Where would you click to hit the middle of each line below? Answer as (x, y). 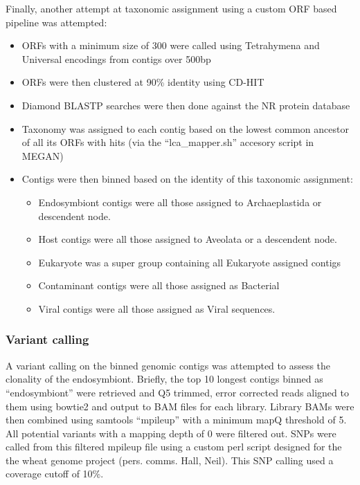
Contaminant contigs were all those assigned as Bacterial (159, 285)
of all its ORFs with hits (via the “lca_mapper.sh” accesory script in (168, 142)
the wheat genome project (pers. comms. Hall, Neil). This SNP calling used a (170, 460)
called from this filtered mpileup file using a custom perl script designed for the (174, 447)
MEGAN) (43, 155)
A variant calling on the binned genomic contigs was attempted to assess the (168, 365)
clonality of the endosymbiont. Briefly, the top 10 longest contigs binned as (164, 379)
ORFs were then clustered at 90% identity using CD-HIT (143, 82)
